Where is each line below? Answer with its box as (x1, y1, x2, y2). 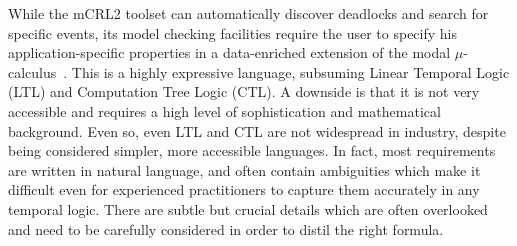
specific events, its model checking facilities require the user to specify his (8, 22, 457, 43)
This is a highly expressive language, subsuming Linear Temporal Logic (71, 61, 510, 82)
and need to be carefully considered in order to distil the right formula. (8, 218, 444, 239)
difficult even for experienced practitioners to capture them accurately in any (8, 179, 480, 200)
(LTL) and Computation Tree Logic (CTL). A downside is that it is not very (8, 81, 480, 102)
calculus (8, 61, 57, 82)
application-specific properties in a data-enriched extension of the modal (8, 42, 451, 63)
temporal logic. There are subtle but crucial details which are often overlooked (8, 198, 488, 219)
